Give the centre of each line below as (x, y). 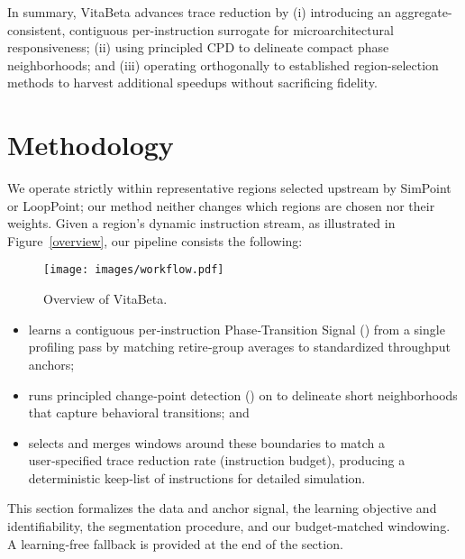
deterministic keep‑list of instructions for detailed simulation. (197, 477)
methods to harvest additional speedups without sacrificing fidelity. (192, 82)
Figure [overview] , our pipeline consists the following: (155, 240)
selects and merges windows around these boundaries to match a (207, 442)
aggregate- (424, 12)
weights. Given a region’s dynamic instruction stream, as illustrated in (201, 223)
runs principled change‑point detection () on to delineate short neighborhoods (243, 394)
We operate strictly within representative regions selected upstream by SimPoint (229, 188)
